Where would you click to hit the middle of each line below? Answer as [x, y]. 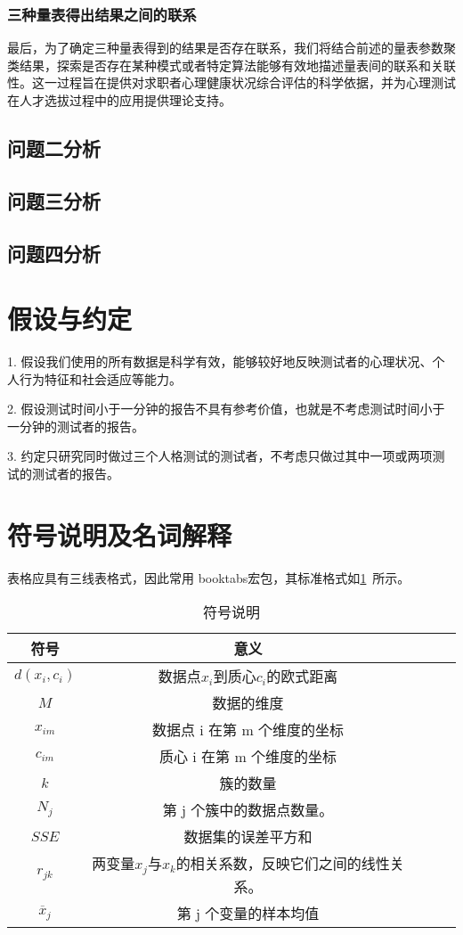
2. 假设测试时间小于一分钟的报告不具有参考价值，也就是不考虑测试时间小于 [226, 409]
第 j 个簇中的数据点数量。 [248, 810]
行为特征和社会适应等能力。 [100, 378]
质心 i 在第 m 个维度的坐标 [248, 757]
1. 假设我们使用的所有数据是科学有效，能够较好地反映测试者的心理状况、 [220, 361]
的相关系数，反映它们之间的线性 [283, 864]
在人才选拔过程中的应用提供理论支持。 [119, 100]
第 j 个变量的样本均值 [248, 914]
